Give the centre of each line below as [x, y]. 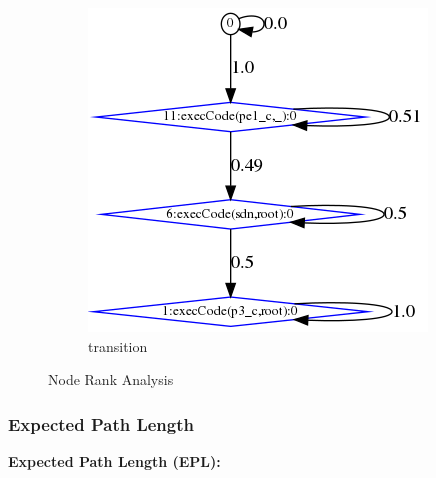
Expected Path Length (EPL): [114, 461]
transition [118, 345]
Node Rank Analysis [111, 379]
